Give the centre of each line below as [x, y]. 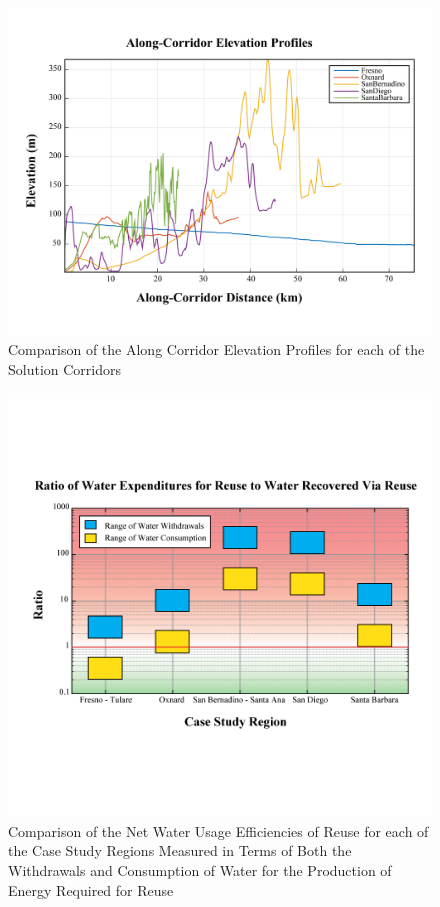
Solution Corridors [65, 368]
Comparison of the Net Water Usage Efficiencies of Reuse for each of [218, 830]
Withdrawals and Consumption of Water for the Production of [200, 870]
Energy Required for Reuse [91, 889]
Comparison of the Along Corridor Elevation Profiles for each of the [216, 349]
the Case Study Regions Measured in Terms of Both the [180, 850]
